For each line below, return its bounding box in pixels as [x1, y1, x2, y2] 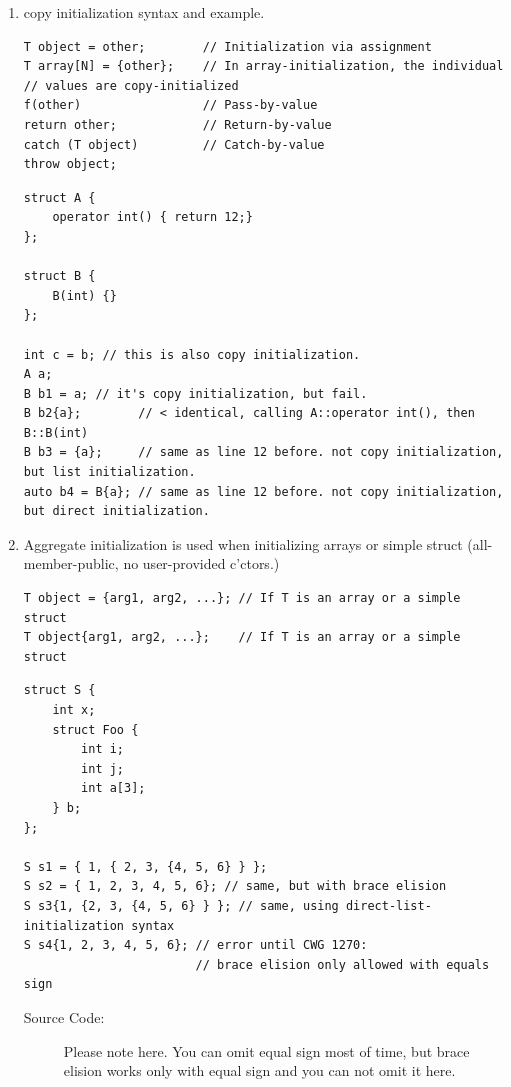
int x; [52, 703, 96, 717]
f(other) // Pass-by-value [23, 98, 318, 113]
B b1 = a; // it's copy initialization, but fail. [23, 386, 368, 401]
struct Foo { [52, 722, 139, 737]
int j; [81, 761, 125, 776]
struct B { [23, 269, 96, 284]
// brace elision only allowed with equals [195, 957, 490, 972]
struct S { [23, 683, 96, 698]
